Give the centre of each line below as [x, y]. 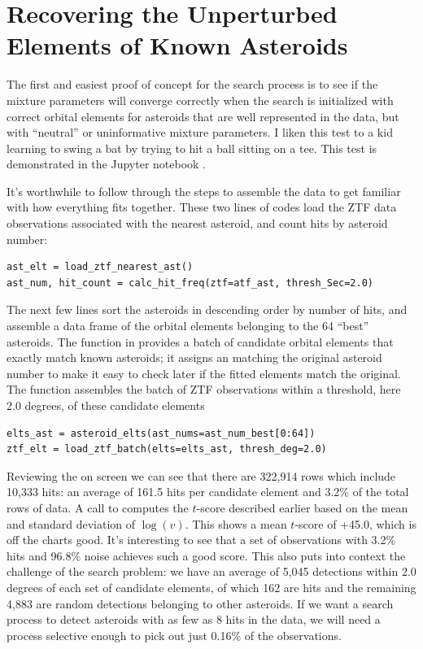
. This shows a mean [236, 523]
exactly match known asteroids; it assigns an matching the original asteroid [194, 357]
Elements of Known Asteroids [177, 45]
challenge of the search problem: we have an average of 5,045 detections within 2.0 [211, 571]
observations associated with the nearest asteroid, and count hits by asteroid [197, 223]
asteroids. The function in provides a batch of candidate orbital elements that [200, 341]
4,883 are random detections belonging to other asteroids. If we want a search [200, 603]
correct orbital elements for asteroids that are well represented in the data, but [203, 116]
